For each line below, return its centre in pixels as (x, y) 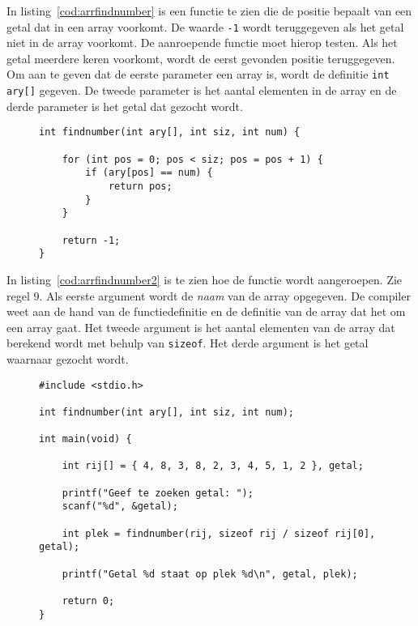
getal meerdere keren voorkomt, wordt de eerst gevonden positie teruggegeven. (201, 58)
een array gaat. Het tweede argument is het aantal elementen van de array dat (201, 327)
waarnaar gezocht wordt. (68, 358)
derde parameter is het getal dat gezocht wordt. (125, 106)
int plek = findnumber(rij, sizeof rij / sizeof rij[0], (219, 533)
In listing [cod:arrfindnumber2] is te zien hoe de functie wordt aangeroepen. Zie (205, 279)
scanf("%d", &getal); (120, 507)
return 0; (88, 601)
